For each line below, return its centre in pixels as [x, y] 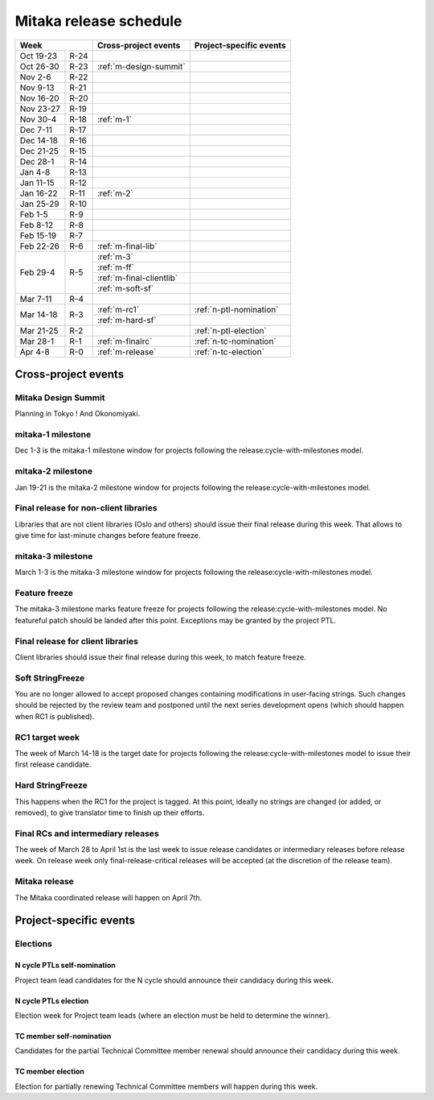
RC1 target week [47, 737]
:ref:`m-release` [127, 352]
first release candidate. [53, 764]
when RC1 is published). [55, 716]
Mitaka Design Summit [60, 397]
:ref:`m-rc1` [118, 309]
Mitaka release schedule [98, 21]
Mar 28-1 [37, 341]
